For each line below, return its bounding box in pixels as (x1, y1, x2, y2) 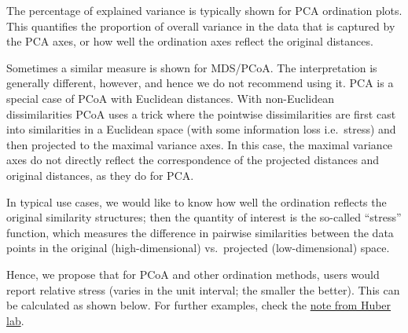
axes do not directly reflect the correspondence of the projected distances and (6, 152, 380, 168)
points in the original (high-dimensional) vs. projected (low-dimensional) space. (6, 240, 390, 256)
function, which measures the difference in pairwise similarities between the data (6, 224, 394, 240)
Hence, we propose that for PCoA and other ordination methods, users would (6, 265, 380, 282)
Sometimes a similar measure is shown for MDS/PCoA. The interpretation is (6, 59, 377, 75)
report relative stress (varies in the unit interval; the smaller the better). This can (6, 281, 400, 298)
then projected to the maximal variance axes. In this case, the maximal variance (6, 136, 393, 152)
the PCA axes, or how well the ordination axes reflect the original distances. (6, 33, 373, 49)
